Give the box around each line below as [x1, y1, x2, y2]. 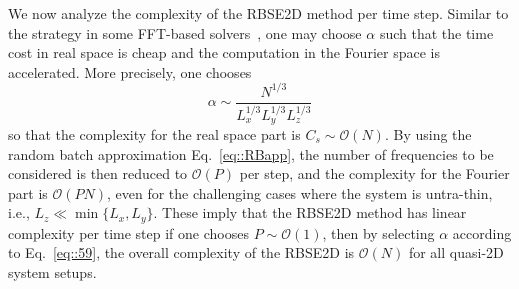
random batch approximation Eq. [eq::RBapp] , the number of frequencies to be [8, 143, 494, 164]
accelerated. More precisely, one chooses [8, 61, 252, 82]
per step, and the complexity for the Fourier [239, 163, 510, 184]
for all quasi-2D [408, 242, 504, 263]
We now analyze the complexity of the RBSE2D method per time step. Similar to [8, 3, 509, 23]
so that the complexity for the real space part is [8, 124, 301, 145]
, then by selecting [322, 222, 435, 243]
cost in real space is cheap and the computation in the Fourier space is [8, 42, 440, 63]
